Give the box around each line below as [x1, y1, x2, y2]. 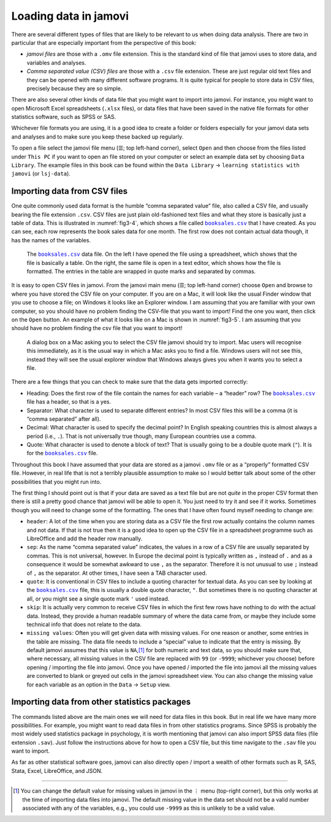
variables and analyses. [26, 59, 86, 66]
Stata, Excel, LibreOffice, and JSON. [11, 767, 103, 774]
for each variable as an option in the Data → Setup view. [26, 681, 171, 688]
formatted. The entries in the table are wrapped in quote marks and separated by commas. [26, 267, 256, 275]
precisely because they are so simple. [26, 85, 123, 92]
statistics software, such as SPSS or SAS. [11, 113, 116, 121]
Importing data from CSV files [11, 186, 128, 196]
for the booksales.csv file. [26, 450, 98, 457]
